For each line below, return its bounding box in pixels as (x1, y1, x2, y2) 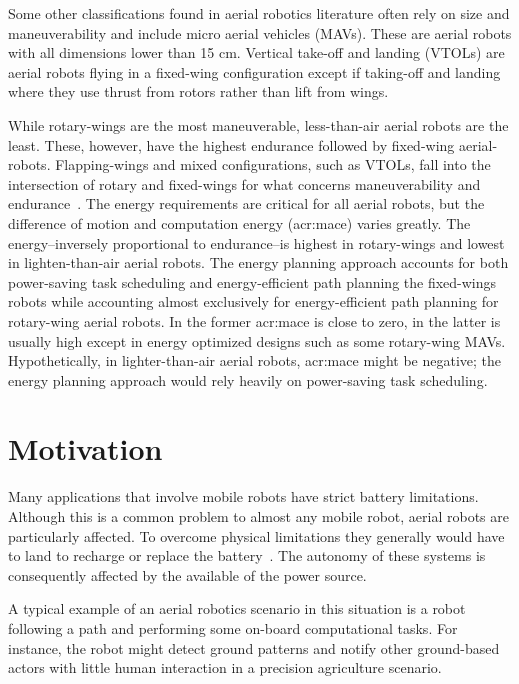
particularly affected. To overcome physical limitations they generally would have (8, 525, 505, 546)
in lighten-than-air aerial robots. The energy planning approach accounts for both (8, 252, 509, 273)
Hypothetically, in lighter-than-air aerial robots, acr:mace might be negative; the (8, 350, 502, 371)
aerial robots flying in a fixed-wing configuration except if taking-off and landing (8, 61, 501, 82)
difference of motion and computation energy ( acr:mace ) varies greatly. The (8, 212, 471, 233)
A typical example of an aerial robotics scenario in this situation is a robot (8, 598, 466, 619)
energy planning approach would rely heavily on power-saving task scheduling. (8, 369, 488, 390)
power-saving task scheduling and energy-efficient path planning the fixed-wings (8, 271, 497, 292)
